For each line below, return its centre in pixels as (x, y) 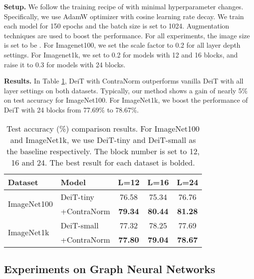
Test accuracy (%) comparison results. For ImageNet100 (103, 128)
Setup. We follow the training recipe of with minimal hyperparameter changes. (124, 6)
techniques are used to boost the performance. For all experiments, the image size (127, 35)
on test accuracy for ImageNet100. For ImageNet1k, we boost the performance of (126, 100)
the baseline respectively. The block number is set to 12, (103, 151)
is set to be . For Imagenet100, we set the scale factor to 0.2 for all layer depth (122, 45)
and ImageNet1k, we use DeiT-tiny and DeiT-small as (103, 139)
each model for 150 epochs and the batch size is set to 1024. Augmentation (117, 26)
